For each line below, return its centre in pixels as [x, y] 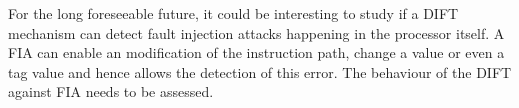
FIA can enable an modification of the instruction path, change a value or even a [256, 52]
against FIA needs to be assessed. [111, 91]
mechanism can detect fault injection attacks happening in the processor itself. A [256, 32]
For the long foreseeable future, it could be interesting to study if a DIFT [233, 13]
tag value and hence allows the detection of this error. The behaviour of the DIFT [260, 71]
